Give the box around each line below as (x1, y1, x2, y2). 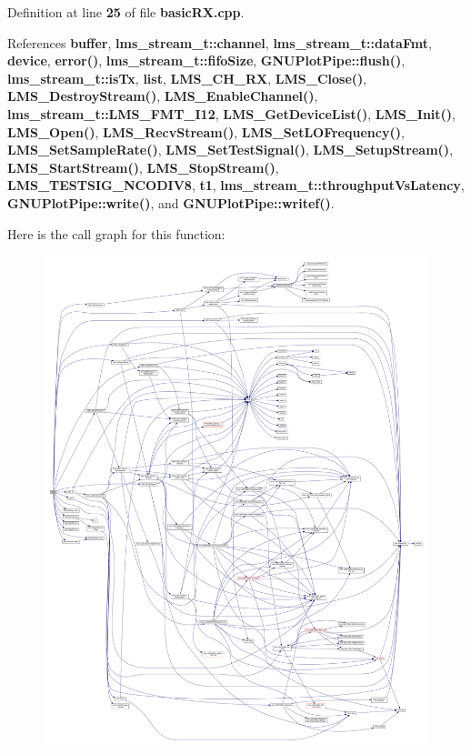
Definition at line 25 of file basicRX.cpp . (7, 3, 245, 21)
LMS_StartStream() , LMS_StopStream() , (7, 157, 279, 176)
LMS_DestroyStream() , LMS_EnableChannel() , (7, 86, 318, 106)
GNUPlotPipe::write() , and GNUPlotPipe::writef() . (7, 193, 335, 212)
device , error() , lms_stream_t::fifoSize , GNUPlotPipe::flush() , (7, 51, 406, 70)
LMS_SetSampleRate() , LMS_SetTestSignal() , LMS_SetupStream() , (7, 140, 454, 159)
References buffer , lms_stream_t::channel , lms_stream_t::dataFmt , (7, 33, 432, 52)
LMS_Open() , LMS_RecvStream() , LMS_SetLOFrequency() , (7, 122, 405, 141)
